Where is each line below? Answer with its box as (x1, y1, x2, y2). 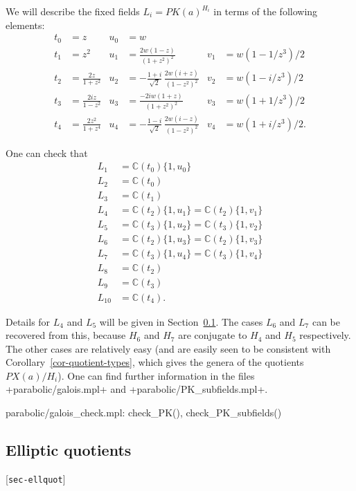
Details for (6, 314, 51, 328)
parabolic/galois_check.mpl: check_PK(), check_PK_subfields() (6, 405, 282, 420)
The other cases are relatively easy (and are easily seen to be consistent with (6, 341, 331, 355)
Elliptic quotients (6, 439, 132, 461)
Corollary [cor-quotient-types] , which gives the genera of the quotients (6, 355, 304, 369)
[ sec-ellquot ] (6, 471, 66, 485)
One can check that (6, 145, 88, 160)
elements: (6, 17, 45, 32)
